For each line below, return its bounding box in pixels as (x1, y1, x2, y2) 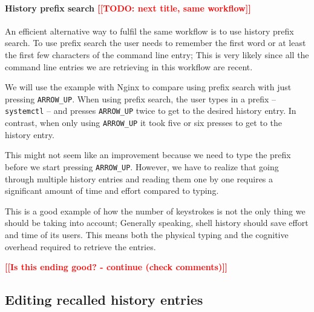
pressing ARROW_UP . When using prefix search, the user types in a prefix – (5, 92, 276, 105)
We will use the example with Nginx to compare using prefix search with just (5, 81, 292, 93)
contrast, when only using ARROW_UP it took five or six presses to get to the (5, 116, 282, 129)
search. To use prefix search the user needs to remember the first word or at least (5, 36, 306, 49)
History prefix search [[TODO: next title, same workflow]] (5, 1, 251, 14)
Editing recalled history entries (5, 290, 203, 309)
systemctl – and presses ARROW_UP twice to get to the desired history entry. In (5, 104, 296, 117)
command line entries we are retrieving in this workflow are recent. (5, 60, 253, 73)
